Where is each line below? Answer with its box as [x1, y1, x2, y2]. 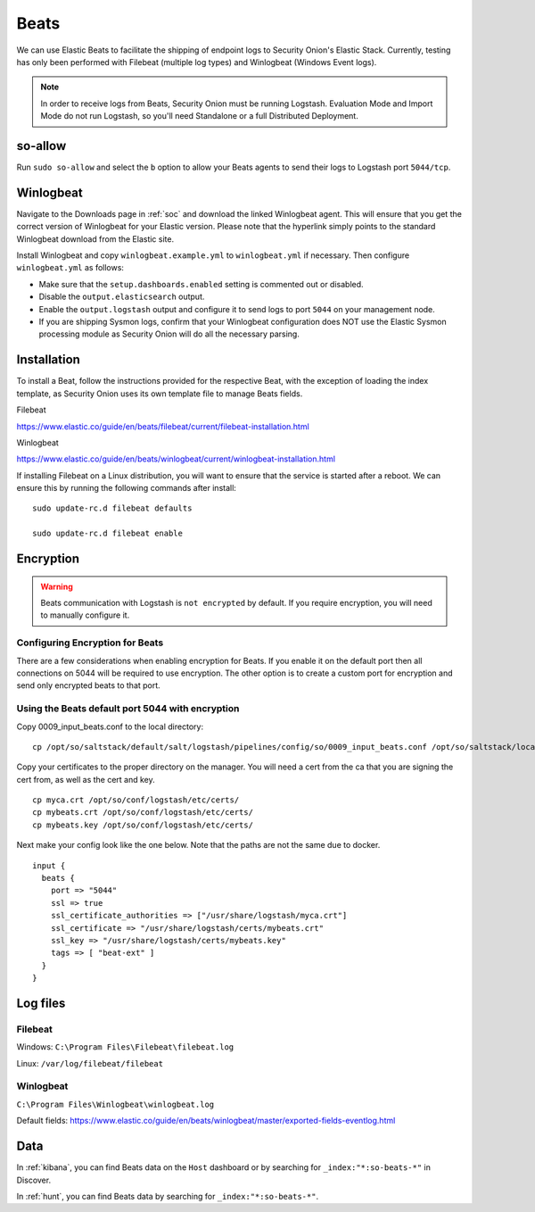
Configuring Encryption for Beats [16, 636, 164, 649]
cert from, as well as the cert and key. [16, 774, 155, 784]
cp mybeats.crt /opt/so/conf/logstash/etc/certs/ [32, 808, 254, 818]
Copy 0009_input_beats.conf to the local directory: [16, 721, 204, 732]
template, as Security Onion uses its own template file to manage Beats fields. [16, 388, 303, 399]
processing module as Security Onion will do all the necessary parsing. [38, 328, 300, 339]
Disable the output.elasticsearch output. [38, 291, 205, 303]
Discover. [16, 1175, 52, 1185]
